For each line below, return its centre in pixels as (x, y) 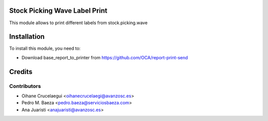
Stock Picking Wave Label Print (58, 11)
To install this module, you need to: (45, 48)
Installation (27, 37)
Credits (21, 72)
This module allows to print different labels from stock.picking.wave (78, 23)
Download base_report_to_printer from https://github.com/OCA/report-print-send (105, 57)
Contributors (25, 86)
